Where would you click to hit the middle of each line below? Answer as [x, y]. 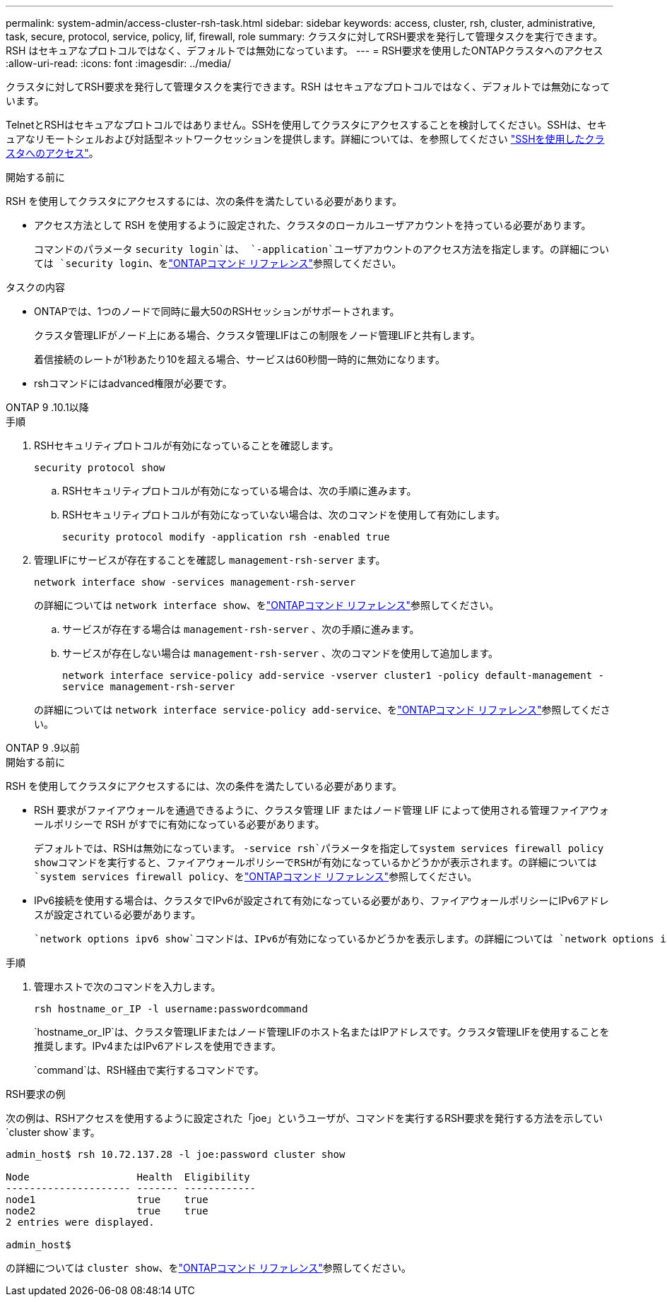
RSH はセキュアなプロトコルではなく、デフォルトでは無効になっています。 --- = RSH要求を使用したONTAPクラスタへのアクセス [305, 51]
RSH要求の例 [36, 1094]
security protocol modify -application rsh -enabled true [226, 537]
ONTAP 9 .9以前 [43, 748]
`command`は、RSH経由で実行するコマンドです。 [149, 1070]
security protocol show [100, 468]
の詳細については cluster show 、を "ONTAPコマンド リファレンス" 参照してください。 [208, 1268]
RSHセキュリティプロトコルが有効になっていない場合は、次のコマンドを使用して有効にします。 [284, 515]
